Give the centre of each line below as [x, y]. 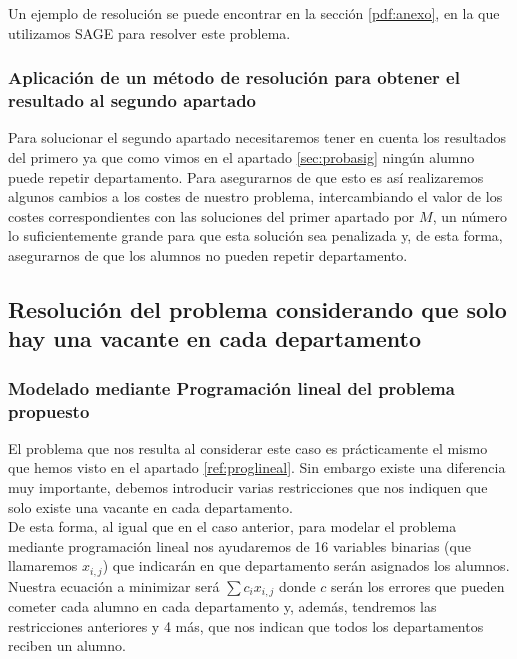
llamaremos [43, 565]
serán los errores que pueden [418, 585]
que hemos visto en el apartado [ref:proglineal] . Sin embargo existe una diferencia [257, 467]
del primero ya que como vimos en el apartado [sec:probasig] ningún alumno [241, 156]
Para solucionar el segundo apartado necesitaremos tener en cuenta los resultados [257, 137]
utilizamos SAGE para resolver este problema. [149, 32]
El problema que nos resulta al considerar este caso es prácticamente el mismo [248, 447]
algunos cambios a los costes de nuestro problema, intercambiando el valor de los [255, 196]
